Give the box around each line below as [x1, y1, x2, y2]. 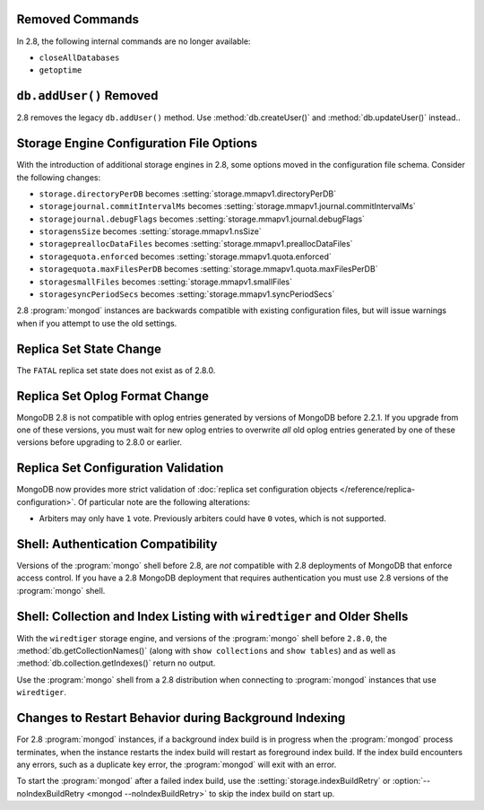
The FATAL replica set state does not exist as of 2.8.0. [16, 364, 216, 376]
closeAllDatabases [39, 52, 120, 63]
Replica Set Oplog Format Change [16, 388, 210, 404]
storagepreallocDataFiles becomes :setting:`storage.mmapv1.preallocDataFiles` [39, 239, 353, 249]
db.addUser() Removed [16, 88, 159, 103]
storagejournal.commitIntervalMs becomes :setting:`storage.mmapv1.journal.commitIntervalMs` [39, 201, 416, 212]
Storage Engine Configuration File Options [16, 135, 258, 152]
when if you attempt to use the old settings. [16, 318, 177, 328]
